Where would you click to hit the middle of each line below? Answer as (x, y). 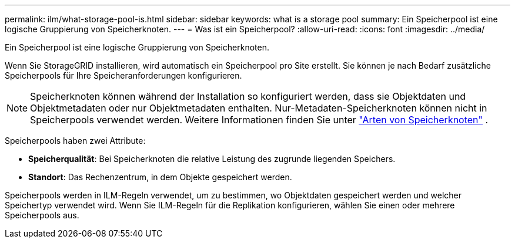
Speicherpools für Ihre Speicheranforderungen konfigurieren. (123, 75)
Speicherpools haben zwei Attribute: (75, 141)
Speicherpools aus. (42, 215)
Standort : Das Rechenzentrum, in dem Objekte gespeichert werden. (160, 177)
